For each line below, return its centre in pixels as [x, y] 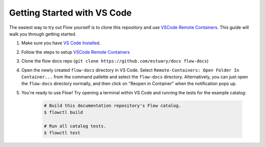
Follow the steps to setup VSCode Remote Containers [76, 52]
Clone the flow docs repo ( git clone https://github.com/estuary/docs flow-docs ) [115, 61]
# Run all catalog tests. [75, 126]
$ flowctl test [62, 133]
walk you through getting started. [43, 34]
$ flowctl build [64, 113]
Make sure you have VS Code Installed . [61, 43]
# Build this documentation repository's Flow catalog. [113, 105]
